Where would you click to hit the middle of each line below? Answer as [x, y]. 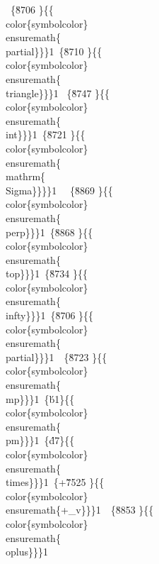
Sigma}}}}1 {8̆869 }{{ [59, 190]
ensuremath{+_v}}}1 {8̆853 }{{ [80, 510]
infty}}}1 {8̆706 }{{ [50, 315]
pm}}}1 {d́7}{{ [40, 440]
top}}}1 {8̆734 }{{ [47, 273]
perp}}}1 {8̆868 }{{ [49, 232]
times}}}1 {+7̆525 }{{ [55, 482]
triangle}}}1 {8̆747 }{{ [58, 93]
